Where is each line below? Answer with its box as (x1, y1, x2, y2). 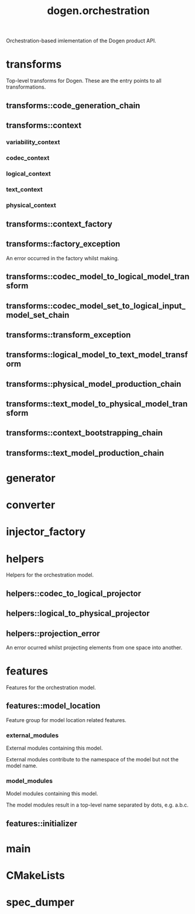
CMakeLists (6, 869, 66, 882)
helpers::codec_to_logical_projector (6, 588, 142, 598)
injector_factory (6, 525, 86, 538)
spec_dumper (6, 896, 75, 909)
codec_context (6, 154, 50, 162)
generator (6, 471, 56, 485)
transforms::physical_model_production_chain (6, 379, 182, 389)
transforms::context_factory (6, 219, 112, 229)
